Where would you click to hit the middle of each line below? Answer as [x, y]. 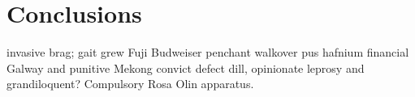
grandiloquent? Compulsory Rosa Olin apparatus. [130, 84]
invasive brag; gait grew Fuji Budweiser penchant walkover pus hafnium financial [208, 52]
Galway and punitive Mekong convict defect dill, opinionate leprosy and [186, 67]
